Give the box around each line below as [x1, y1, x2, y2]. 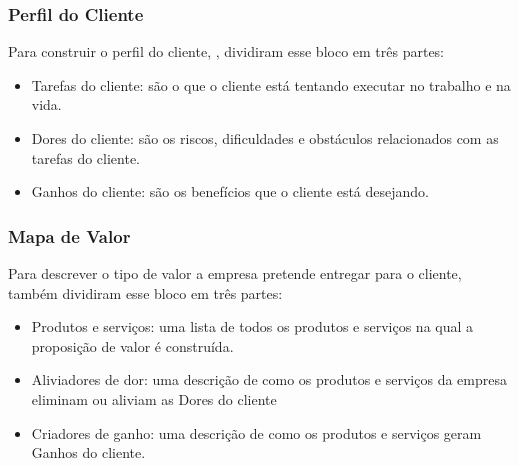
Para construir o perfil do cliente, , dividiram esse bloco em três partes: [8, 41, 445, 62]
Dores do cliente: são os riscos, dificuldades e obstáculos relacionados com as [31, 128, 499, 148]
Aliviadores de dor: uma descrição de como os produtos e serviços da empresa [31, 369, 507, 390]
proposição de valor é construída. [31, 335, 234, 356]
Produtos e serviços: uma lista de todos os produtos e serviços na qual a [31, 316, 474, 337]
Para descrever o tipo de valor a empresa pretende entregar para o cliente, [8, 263, 462, 283]
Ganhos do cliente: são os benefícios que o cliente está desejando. [31, 181, 429, 202]
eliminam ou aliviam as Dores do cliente [31, 388, 277, 409]
